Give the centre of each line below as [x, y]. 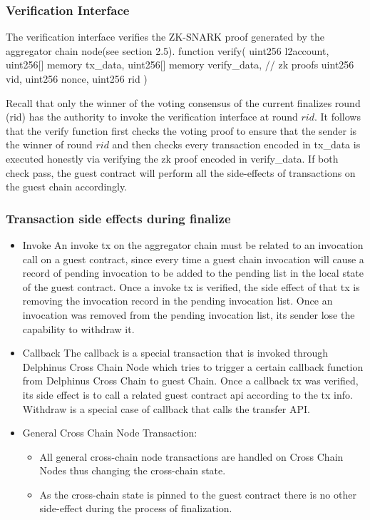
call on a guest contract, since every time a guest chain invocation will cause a [193, 259]
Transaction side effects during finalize [118, 218]
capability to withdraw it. [78, 328]
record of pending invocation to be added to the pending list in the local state [193, 273]
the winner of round [49, 144]
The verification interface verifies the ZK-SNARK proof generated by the [165, 37]
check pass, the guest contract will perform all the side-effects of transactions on [181, 172]
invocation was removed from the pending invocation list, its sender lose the [189, 314]
